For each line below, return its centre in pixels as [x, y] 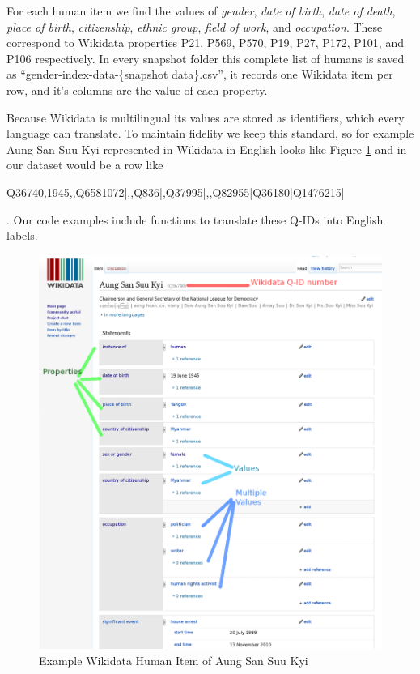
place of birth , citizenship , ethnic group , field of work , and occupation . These [195, 26]
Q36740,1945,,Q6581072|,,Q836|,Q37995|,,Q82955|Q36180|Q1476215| [176, 192]
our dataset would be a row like [85, 165]
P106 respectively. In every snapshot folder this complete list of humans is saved [206, 58]
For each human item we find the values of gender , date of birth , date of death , [201, 11]
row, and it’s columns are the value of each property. [137, 90]
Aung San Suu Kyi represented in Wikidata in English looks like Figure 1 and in [207, 149]
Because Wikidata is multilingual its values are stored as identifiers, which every [206, 117]
